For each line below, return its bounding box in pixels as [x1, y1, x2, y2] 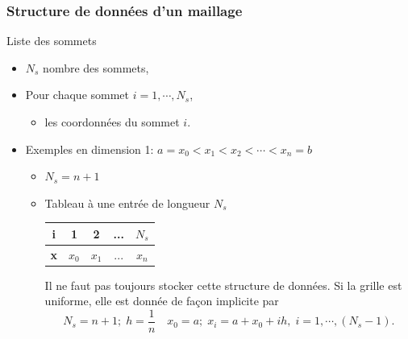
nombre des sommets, [43, 59, 149, 76]
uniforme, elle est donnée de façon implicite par [44, 292, 279, 309]
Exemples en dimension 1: [25, 140, 154, 157]
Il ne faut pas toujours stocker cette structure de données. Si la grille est [44, 276, 402, 293]
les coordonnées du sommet [44, 114, 180, 130]
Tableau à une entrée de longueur [44, 194, 210, 211]
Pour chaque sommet [25, 86, 130, 103]
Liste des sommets [6, 32, 97, 49]
